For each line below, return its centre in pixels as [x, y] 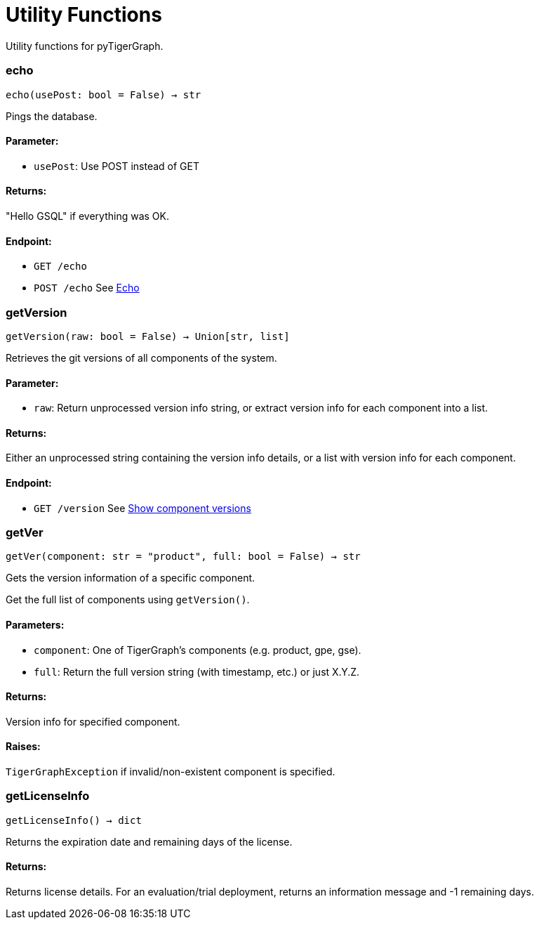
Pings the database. [52, 116]
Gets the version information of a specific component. [131, 578]
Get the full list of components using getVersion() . [128, 600]
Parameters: [35, 624]
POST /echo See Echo [87, 288]
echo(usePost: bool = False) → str [104, 94]
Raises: [23, 747]
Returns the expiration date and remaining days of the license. [149, 841]
